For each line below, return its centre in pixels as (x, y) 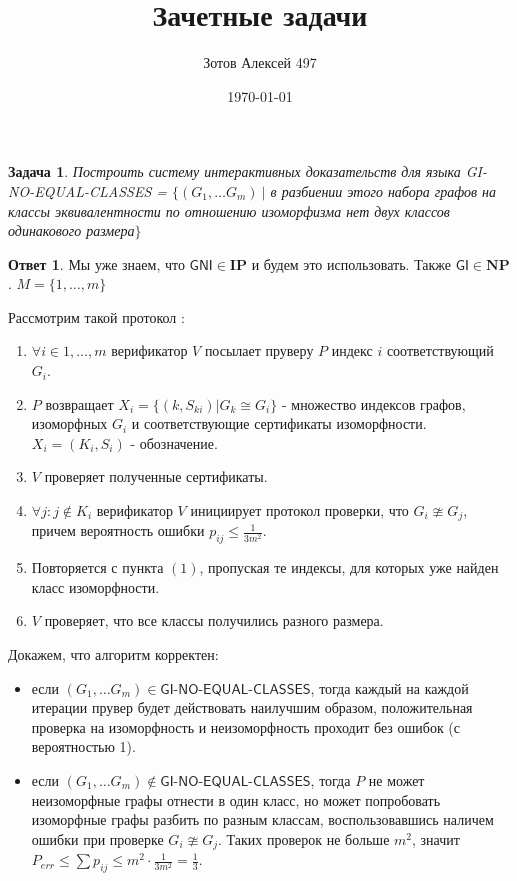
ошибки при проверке (97, 838)
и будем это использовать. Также (351, 263)
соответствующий (440, 350)
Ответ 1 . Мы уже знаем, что (96, 263)
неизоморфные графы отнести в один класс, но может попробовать (236, 799)
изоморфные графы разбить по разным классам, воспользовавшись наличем (262, 819)
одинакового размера (71, 230)
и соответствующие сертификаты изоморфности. (279, 423)
